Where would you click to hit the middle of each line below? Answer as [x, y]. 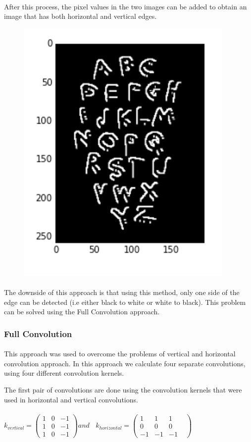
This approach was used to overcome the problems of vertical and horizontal [120, 354]
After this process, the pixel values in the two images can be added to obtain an [125, 6]
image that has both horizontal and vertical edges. [80, 16]
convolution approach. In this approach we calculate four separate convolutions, [125, 363]
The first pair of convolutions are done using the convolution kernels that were [123, 389]
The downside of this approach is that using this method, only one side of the [122, 292]
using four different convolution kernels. [64, 373]
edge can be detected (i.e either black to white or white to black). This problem [125, 302]
